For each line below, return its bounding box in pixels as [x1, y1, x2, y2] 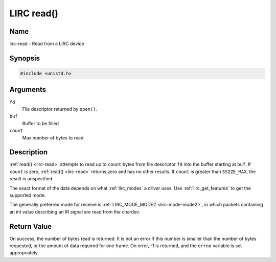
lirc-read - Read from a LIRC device [9, 41, 84, 47]
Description [9, 148, 48, 157]
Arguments [9, 85, 47, 94]
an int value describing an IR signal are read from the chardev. [9, 208, 141, 215]
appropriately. [9, 250, 39, 256]
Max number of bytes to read [22, 134, 84, 140]
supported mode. [9, 192, 46, 198]
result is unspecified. [9, 176, 54, 182]
